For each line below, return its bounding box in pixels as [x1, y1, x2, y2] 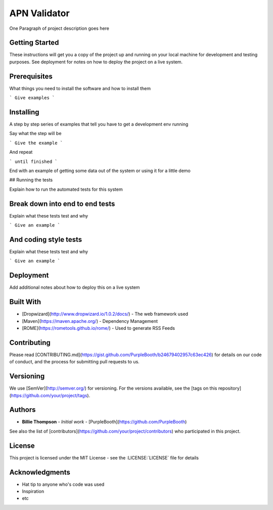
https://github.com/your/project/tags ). [11, 392, 90, 398]
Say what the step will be [9, 131, 62, 137]
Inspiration [22, 488, 44, 494]
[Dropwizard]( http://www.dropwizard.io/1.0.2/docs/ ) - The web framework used [22, 311, 189, 317]
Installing [9, 108, 40, 116]
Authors [9, 405, 36, 414]
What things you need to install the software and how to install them [9, 85, 151, 91]
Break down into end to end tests [9, 199, 115, 208]
